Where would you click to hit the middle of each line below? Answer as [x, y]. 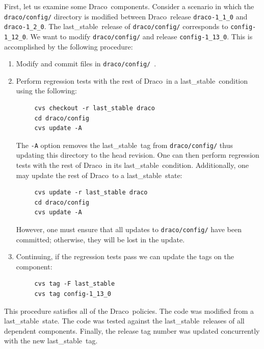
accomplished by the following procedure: [69, 46]
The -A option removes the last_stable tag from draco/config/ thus [124, 145]
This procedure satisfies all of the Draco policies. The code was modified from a [129, 310]
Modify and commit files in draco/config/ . [86, 64]
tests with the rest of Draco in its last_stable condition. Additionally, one [132, 165]
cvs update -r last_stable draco [91, 193]
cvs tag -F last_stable [75, 284]
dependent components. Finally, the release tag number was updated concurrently [132, 330]
